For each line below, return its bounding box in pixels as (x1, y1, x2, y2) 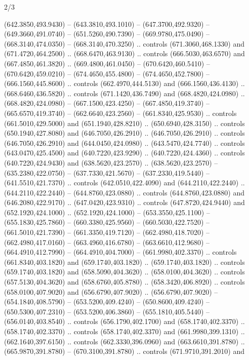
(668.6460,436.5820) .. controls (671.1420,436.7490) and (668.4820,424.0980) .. (4, 88, 245, 98)
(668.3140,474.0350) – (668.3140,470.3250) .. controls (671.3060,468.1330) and (4, 38, 244, 49)
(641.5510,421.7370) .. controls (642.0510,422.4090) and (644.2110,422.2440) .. (4, 177, 245, 188)
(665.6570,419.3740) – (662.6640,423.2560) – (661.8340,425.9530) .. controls (4, 107, 237, 118)
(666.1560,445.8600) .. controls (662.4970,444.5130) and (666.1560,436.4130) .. (4, 78, 245, 89)
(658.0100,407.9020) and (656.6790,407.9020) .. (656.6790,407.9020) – (4, 286, 218, 297)
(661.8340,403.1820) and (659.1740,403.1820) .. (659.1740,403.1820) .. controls (4, 256, 245, 267)
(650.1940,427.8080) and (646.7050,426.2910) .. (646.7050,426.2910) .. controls (4, 128, 245, 138)
